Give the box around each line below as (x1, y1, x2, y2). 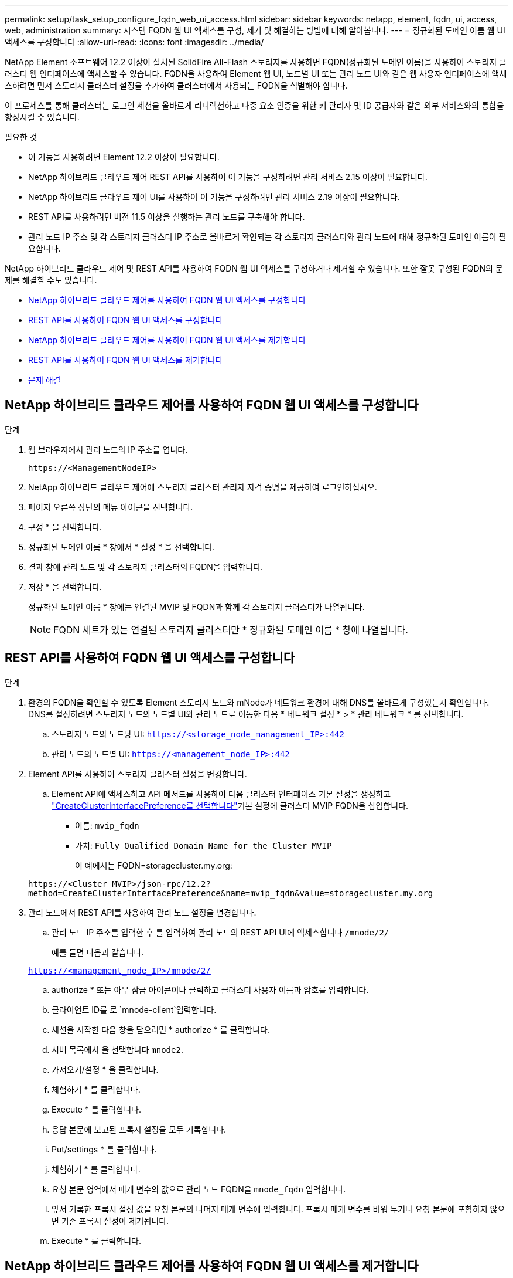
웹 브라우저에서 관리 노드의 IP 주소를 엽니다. (28, 444, 188, 455)
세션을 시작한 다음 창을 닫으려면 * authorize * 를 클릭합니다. (52, 1024, 270, 1035)
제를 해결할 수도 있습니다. (5, 275, 97, 285)
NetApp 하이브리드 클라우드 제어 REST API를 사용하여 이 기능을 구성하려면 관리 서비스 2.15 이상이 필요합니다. (28, 172, 427, 182)
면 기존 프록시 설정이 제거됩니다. (52, 1215, 169, 1226)
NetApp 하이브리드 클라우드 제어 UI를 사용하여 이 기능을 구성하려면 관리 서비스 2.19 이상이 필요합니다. (28, 192, 400, 202)
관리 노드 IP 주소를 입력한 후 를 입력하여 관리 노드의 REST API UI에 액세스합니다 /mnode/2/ (52, 927, 389, 937)
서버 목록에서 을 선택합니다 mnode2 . (52, 1044, 183, 1055)
